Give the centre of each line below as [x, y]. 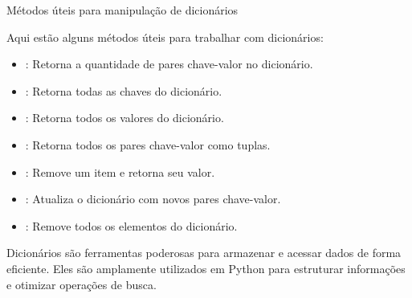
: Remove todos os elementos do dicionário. [131, 225]
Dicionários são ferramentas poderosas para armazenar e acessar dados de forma [204, 253]
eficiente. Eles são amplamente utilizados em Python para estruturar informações [206, 268]
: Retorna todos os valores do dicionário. [124, 118]
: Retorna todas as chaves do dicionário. [124, 90]
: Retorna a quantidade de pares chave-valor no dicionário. [169, 64]
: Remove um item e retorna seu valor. [120, 171]
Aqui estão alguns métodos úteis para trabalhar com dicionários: [165, 37]
